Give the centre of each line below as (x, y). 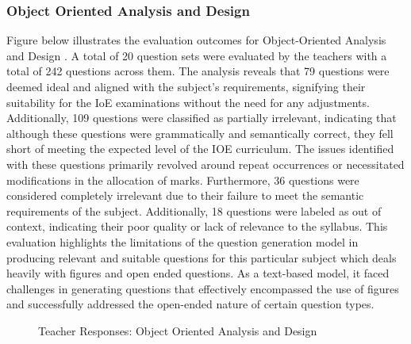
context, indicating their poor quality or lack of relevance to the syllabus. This (197, 226)
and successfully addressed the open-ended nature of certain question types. (190, 304)
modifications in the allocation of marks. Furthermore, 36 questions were (183, 180)
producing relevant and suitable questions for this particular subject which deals (202, 257)
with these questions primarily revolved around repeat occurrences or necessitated (205, 164)
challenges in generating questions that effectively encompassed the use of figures (203, 288)
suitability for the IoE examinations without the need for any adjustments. (188, 102)
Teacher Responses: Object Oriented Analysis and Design (178, 330)
